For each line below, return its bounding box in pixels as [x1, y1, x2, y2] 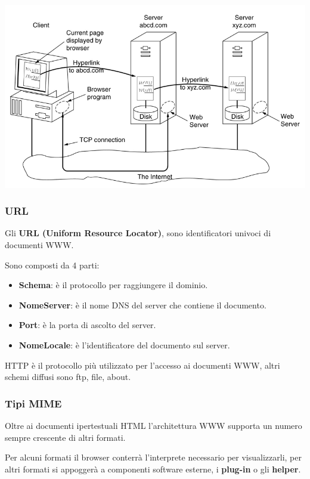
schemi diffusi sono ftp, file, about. [5, 370, 131, 383]
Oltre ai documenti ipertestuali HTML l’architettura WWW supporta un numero [5, 419, 302, 432]
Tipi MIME [5, 395, 62, 410]
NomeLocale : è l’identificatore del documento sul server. [18, 339, 230, 351]
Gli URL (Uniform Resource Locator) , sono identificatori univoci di [5, 227, 271, 239]
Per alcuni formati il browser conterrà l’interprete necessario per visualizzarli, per [5, 451, 302, 463]
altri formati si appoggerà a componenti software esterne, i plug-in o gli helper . [5, 462, 301, 475]
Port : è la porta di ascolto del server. [18, 319, 156, 331]
